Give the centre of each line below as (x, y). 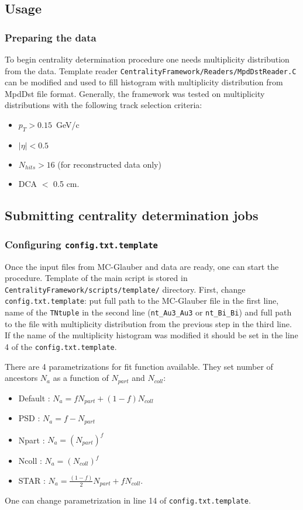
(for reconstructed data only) (109, 164)
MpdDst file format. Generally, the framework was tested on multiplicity (135, 93)
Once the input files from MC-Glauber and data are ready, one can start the (142, 266)
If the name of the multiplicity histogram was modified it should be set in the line (151, 335)
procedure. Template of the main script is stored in (96, 278)
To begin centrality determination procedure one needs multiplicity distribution (147, 59)
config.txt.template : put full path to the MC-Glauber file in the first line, (142, 301)
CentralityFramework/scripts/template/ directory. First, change (125, 289)
